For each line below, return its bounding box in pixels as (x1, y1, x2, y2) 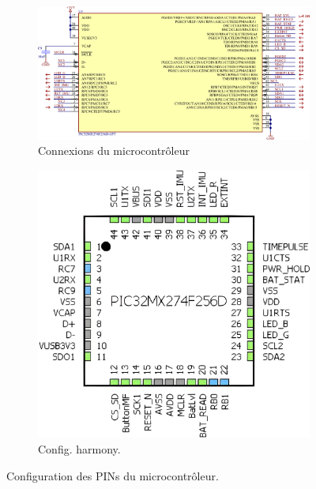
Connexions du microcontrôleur (38, 142, 190, 159)
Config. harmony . (38, 441, 121, 457)
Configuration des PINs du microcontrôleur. (6, 467, 219, 483)
